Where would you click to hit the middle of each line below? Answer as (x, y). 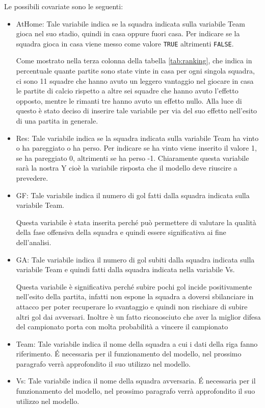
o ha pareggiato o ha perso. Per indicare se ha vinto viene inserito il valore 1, (136, 148)
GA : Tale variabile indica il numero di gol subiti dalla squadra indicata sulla (135, 259)
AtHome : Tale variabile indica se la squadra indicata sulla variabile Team (130, 23)
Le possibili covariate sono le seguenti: (64, 6)
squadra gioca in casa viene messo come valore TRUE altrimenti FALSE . (125, 43)
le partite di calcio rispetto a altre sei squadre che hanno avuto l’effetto (127, 91)
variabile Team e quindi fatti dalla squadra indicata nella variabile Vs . (125, 269)
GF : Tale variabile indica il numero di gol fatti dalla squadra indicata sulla (133, 195)
